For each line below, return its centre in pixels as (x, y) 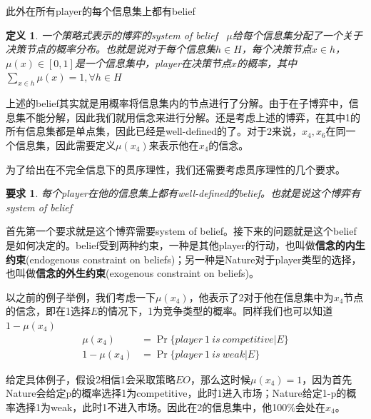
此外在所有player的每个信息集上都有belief (101, 11)
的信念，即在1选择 (48, 311)
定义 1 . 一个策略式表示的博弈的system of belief (112, 35)
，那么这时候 (221, 379)
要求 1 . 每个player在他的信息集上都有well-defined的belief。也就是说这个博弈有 (183, 193)
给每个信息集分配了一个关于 (297, 35)
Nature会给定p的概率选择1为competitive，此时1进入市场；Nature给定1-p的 (176, 393)
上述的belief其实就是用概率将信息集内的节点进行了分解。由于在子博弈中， (177, 103)
